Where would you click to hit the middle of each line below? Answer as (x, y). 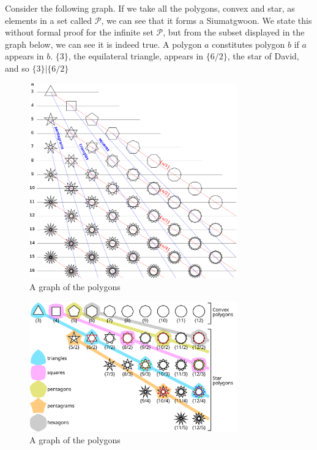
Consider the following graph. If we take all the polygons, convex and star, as (150, 8)
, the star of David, (263, 56)
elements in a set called (49, 20)
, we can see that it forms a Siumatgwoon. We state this (207, 20)
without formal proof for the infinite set (79, 32)
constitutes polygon (248, 44)
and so (17, 68)
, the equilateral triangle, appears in (136, 56)
